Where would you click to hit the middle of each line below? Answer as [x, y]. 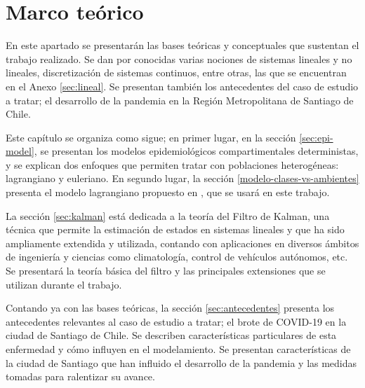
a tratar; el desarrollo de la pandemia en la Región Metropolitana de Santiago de [180, 100]
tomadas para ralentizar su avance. [80, 376]
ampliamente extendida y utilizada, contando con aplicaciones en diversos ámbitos [182, 243]
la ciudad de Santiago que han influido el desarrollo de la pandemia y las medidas [181, 362]
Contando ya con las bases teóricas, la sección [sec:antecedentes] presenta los [170, 308]
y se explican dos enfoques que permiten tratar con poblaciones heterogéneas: [172, 164]
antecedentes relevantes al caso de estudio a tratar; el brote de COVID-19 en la [176, 321]
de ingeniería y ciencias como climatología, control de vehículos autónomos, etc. [177, 257]
